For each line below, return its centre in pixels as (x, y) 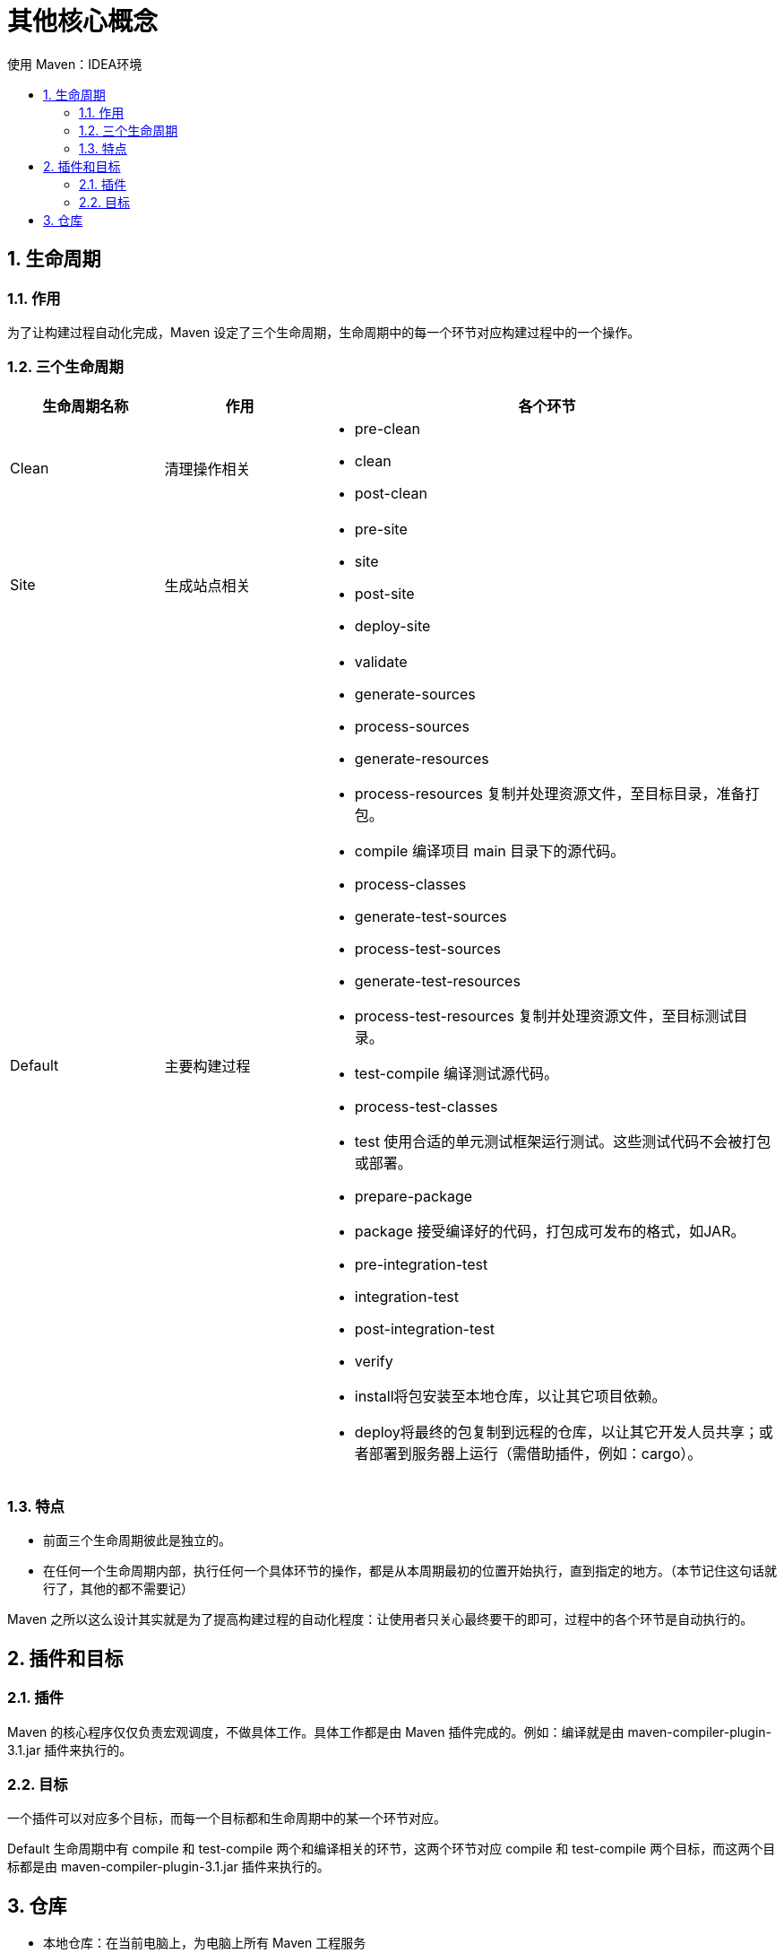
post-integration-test (425, 1328)
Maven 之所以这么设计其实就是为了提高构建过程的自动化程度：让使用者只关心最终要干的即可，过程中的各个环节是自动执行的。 (380, 1619)
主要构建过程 (207, 1066)
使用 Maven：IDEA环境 (75, 64)
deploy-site (392, 625)
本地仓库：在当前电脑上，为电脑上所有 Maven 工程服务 (205, 1943)
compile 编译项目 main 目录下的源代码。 (490, 851)
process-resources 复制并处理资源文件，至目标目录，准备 (550, 793)
